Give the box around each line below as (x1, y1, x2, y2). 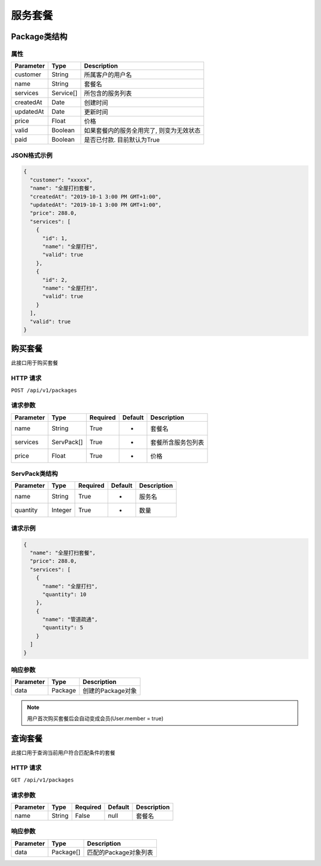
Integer (51, 506, 72, 514)
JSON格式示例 (11, 151, 53, 159)
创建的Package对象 (82, 687, 137, 695)
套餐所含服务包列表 (150, 438, 204, 446)
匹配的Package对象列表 (87, 848, 153, 856)
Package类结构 (11, 32, 68, 42)
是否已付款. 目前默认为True (84, 136, 160, 144)
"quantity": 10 (42, 591, 87, 598)
